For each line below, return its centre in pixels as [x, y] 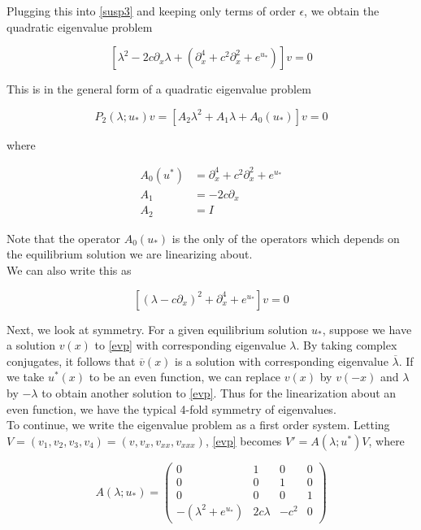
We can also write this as [69, 270]
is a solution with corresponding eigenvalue [282, 361]
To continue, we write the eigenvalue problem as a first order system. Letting [198, 425]
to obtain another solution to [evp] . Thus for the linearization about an [219, 393]
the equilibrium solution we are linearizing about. [130, 254]
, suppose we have [367, 329]
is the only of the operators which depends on [286, 238]
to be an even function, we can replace [185, 377]
